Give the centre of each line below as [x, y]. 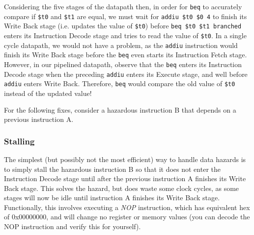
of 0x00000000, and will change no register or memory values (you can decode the [127, 217]
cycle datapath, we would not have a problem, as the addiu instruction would [121, 45]
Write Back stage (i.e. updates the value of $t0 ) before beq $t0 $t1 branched [123, 26]
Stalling [19, 141]
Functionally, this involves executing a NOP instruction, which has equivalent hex [127, 207]
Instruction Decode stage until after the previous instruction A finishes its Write [125, 178]
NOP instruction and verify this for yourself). [72, 226]
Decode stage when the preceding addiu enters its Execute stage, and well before [126, 74]
